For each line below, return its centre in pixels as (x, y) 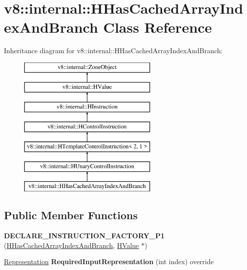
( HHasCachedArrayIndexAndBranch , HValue (72, 245)
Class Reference (158, 27)
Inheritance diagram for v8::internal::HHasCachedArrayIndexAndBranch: (113, 51)
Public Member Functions (71, 215)
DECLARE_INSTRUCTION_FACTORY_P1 (84, 236)
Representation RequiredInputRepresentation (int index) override (109, 261)
